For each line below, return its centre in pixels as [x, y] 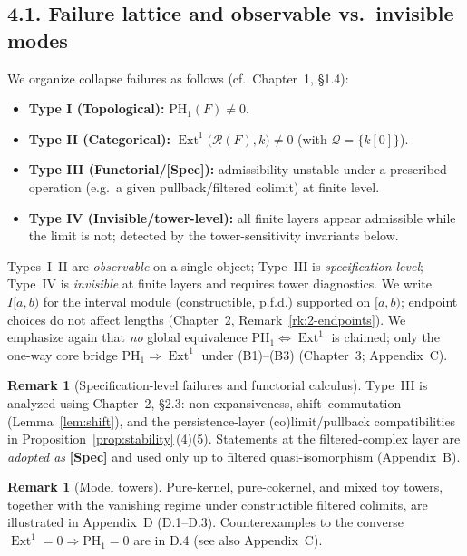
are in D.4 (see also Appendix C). [228, 540]
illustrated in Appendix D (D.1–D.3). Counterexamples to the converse [205, 522]
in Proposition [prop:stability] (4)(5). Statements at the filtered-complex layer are [234, 439]
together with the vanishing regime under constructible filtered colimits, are [218, 504]
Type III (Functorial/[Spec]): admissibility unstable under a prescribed [238, 169]
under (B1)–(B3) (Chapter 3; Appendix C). [325, 354]
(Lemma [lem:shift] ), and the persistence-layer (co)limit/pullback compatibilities [232, 420]
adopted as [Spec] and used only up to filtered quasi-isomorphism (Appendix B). [234, 456]
